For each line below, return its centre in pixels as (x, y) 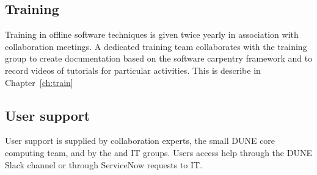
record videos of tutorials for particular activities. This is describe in (133, 70)
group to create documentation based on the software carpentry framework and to (159, 58)
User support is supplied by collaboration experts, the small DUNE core (140, 141)
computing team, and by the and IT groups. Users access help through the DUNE (158, 152)
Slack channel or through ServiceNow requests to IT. (104, 164)
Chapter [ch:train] (39, 82)
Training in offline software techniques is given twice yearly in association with (152, 34)
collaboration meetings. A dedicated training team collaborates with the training (156, 46)
